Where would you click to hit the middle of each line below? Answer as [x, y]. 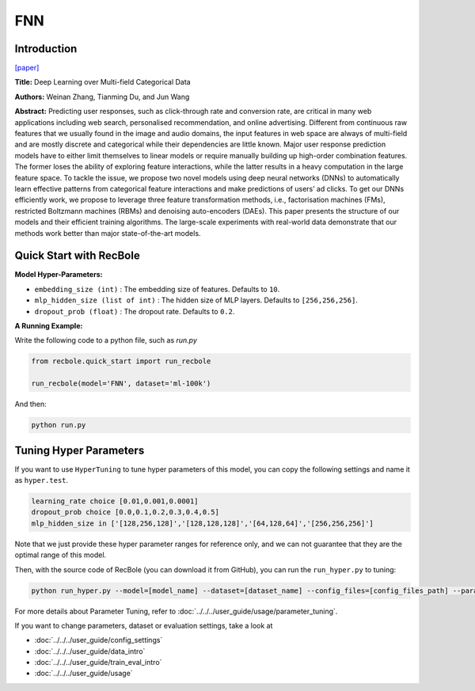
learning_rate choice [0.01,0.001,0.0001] [115, 501]
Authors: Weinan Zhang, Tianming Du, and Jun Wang [102, 97]
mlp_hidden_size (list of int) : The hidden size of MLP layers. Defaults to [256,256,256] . [196, 300]
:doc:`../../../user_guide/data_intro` [90, 651]
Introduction [46, 49]
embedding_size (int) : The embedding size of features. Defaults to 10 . [157, 289]
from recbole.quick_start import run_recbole [121, 361]
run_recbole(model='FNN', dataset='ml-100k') [121, 383]
